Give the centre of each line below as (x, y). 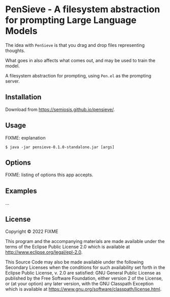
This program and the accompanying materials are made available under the (85, 241)
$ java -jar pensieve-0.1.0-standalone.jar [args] (60, 147)
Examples (21, 191)
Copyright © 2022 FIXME (32, 231)
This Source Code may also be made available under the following (74, 262)
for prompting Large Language (71, 20)
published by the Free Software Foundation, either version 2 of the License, (84, 278)
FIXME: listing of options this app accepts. (49, 175)
